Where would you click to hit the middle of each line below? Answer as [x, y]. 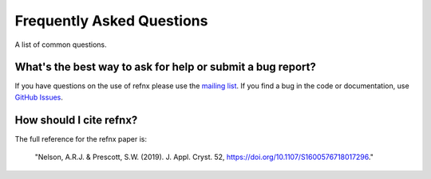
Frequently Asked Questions [111, 21]
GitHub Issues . [39, 97]
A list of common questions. [61, 45]
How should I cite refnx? [76, 120]
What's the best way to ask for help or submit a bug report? [166, 67]
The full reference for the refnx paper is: [81, 138]
